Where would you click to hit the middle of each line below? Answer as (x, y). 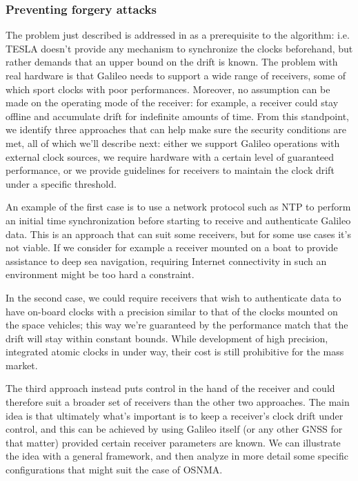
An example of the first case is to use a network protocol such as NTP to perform (178, 207)
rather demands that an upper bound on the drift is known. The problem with (172, 62)
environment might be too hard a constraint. (100, 274)
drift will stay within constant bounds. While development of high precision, (167, 338)
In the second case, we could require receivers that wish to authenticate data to (173, 297)
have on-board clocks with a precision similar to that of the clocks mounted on (172, 311)
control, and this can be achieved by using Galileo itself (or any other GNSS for (174, 429)
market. (22, 365)
